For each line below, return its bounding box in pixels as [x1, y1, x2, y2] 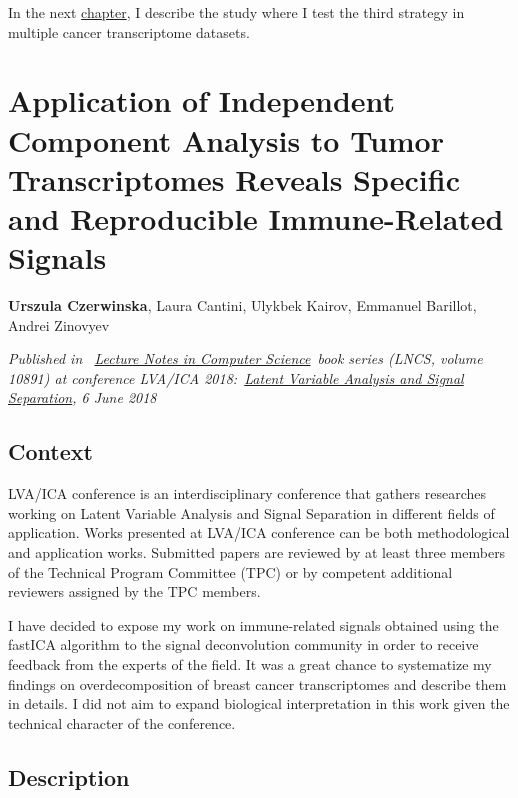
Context [8, 436, 93, 467]
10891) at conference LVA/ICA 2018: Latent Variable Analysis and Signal [8, 367, 464, 388]
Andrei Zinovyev [8, 314, 110, 335]
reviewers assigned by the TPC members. [8, 581, 261, 602]
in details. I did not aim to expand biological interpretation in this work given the [8, 693, 510, 714]
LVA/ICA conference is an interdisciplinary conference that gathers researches [8, 483, 486, 504]
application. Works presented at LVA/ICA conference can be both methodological [8, 522, 510, 543]
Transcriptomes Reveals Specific [8, 158, 460, 199]
